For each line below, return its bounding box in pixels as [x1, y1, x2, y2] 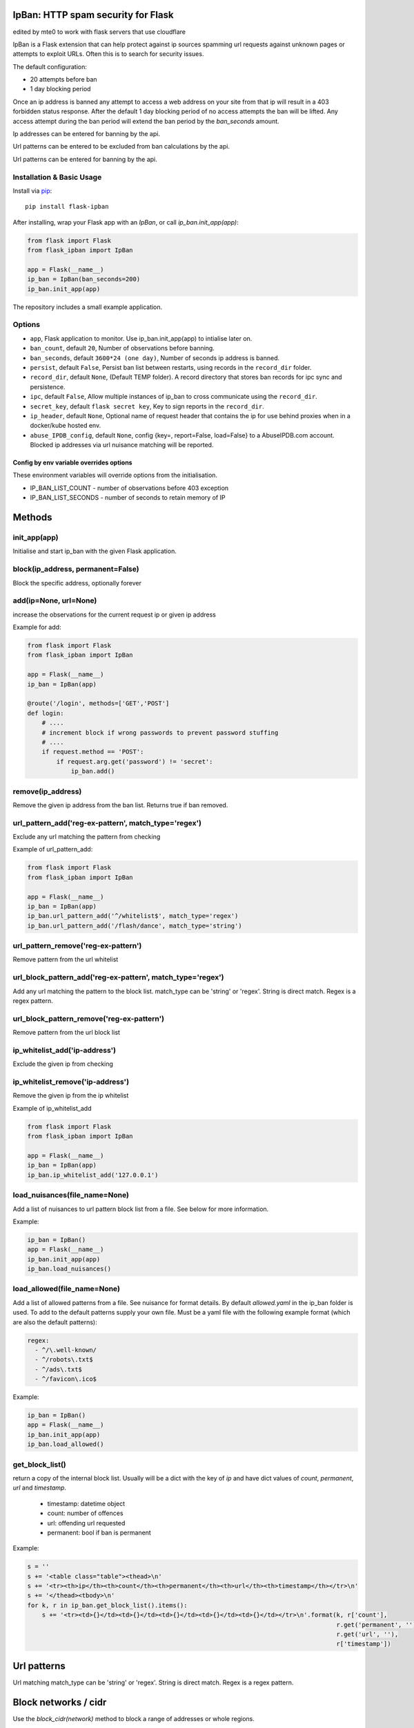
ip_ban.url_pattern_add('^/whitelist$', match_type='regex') [27, 912, 239, 920]
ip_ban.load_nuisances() [27, 1265, 112, 1273]
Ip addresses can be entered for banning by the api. [12, 130, 160, 138]
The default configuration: [12, 62, 88, 71]
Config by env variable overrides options [12, 458, 132, 467]
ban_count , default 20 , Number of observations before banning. [30, 344, 215, 353]
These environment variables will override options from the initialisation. [12, 471, 217, 480]
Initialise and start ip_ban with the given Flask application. [12, 547, 177, 556]
